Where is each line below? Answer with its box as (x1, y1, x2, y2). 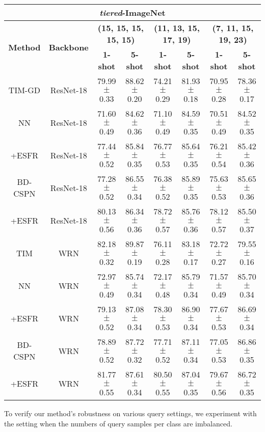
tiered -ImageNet (99, 7, 166, 18)
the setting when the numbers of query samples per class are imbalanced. (4, 418, 232, 428)
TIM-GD (8, 84, 40, 96)
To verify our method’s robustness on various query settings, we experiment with (4, 408, 257, 418)
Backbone (48, 41, 89, 53)
